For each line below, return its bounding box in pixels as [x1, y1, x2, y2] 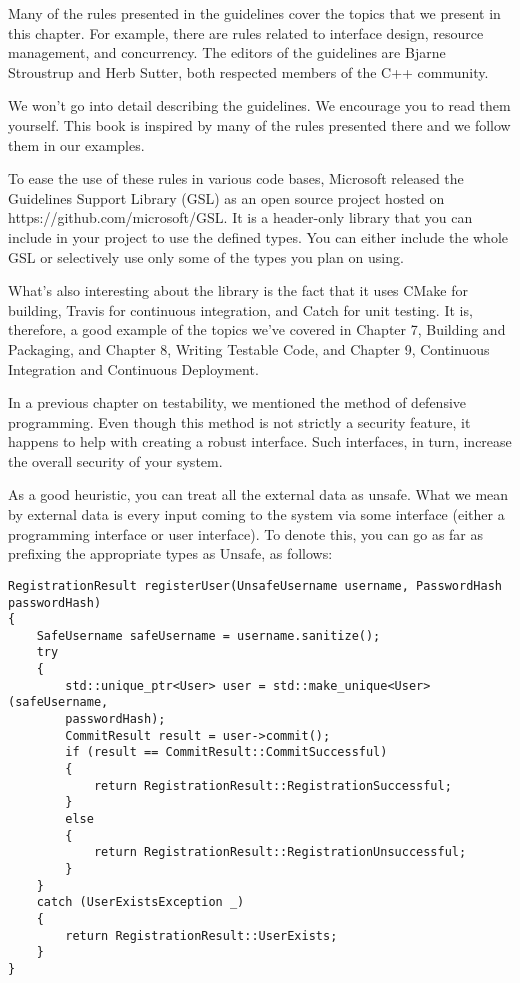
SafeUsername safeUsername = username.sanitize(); [36, 628, 381, 643]
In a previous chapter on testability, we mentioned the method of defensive [8, 392, 467, 413]
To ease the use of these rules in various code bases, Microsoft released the [8, 168, 464, 189]
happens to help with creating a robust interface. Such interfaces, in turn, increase [8, 431, 512, 452]
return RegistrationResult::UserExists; [65, 928, 338, 943]
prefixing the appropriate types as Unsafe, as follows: [8, 543, 333, 564]
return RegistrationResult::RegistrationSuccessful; [93, 778, 452, 793]
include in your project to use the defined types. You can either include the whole [8, 226, 509, 247]
